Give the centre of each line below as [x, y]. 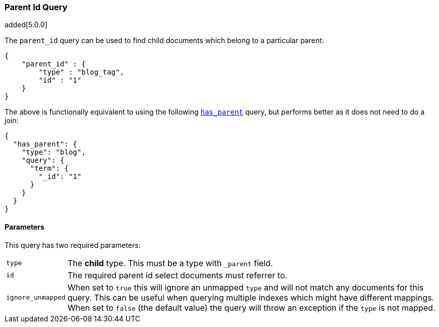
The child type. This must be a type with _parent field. [170, 263]
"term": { [49, 169]
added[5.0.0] [26, 25]
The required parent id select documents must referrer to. [177, 275]
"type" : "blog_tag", [82, 72]
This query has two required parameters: [73, 245]
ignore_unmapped [36, 298]
